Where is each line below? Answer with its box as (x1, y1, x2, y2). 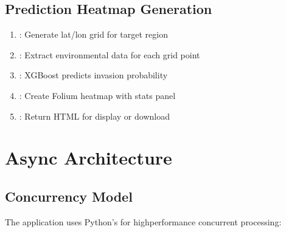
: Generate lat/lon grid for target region (19, 28, 168, 41)
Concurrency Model (5, 186, 133, 205)
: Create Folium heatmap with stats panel (19, 89, 176, 101)
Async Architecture (5, 145, 172, 170)
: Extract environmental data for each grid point (19, 48, 200, 61)
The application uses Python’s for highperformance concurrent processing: (5, 215, 282, 228)
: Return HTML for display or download (19, 109, 170, 122)
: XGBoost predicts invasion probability (19, 69, 168, 81)
